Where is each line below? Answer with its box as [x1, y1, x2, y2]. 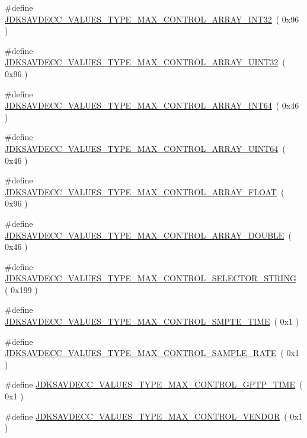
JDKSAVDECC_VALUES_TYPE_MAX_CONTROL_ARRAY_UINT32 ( [5, 56, 286, 68]
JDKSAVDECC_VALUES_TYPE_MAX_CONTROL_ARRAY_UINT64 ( [5, 142, 286, 154]
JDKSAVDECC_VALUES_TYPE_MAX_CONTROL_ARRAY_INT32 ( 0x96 [5, 12, 299, 25]
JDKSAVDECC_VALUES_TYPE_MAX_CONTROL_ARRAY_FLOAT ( [5, 185, 284, 198]
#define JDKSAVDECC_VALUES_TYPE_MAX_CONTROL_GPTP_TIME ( [5, 378, 303, 391]
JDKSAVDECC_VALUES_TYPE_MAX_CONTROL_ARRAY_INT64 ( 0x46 [5, 99, 299, 112]
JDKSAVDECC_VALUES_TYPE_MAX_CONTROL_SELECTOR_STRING [5, 272, 296, 284]
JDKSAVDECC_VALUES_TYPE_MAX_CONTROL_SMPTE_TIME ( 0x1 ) [5, 315, 299, 328]
